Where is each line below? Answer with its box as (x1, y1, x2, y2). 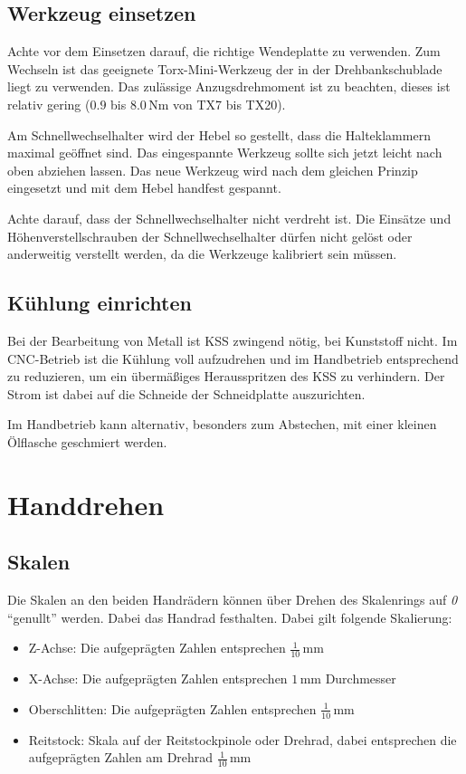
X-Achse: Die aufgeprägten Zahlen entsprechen (28, 669, 288, 688)
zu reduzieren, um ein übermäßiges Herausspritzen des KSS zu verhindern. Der (7, 367, 445, 386)
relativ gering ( (7, 94, 90, 113)
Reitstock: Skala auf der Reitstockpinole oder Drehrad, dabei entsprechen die (28, 730, 457, 749)
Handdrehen (7, 485, 165, 522)
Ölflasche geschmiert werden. (7, 432, 167, 451)
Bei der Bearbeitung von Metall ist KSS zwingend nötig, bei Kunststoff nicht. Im (7, 330, 458, 349)
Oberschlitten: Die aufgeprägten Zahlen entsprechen (28, 699, 317, 718)
